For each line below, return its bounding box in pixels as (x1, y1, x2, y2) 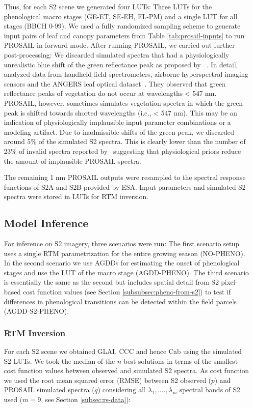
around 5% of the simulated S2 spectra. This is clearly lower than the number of (4, 136, 246, 146)
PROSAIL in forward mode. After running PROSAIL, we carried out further (4, 40, 235, 50)
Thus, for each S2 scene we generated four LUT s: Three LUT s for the (4, 1, 212, 11)
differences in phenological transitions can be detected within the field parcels (4, 296, 237, 306)
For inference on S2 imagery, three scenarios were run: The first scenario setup (4, 238, 240, 249)
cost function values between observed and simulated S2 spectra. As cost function (4, 365, 249, 376)
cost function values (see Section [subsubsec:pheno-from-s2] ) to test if (23, 287, 231, 297)
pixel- (221, 277, 238, 287)
